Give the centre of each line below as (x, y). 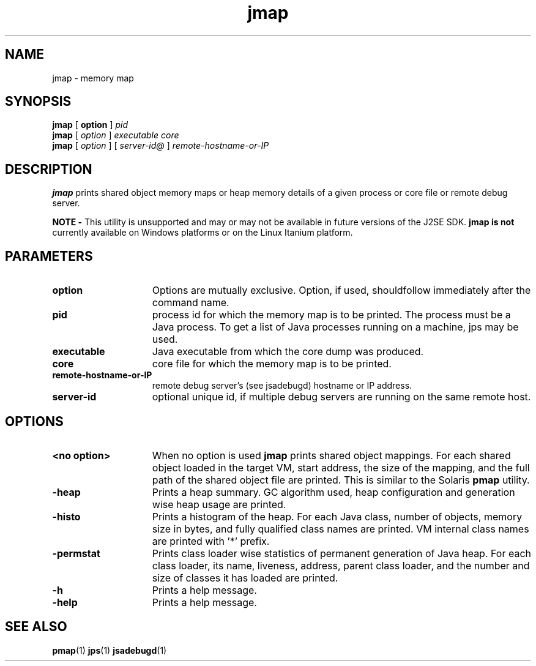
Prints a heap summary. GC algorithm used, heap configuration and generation (333, 492)
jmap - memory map (93, 78)
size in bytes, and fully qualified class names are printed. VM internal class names (341, 529)
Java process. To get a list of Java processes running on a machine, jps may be (335, 327)
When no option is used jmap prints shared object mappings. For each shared (331, 455)
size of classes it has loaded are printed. (245, 578)
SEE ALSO (36, 627)
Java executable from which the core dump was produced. (288, 352)
